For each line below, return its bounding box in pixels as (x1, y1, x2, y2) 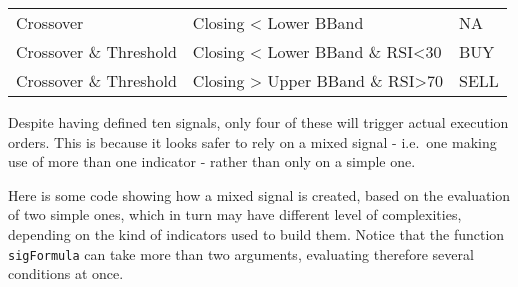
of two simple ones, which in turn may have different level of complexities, (8, 204, 462, 225)
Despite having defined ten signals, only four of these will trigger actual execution (8, 112, 509, 132)
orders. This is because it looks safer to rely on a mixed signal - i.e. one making (8, 131, 497, 152)
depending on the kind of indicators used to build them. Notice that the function (8, 223, 505, 244)
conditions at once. (8, 263, 124, 284)
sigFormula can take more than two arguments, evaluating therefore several (8, 243, 474, 264)
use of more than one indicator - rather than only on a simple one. (8, 151, 416, 172)
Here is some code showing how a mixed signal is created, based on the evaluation (8, 184, 511, 205)
